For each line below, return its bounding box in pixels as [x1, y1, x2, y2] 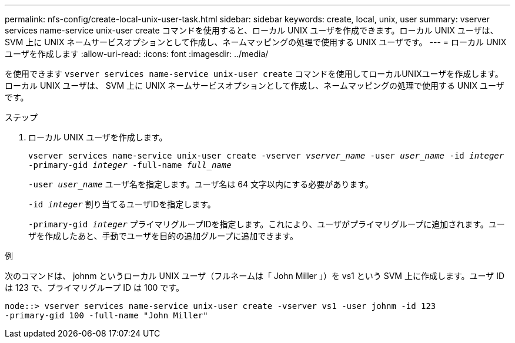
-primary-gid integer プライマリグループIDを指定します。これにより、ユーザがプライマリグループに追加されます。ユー [28, 219, 505, 229]
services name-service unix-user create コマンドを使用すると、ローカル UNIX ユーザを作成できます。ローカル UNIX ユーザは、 [5, 25, 499, 35]
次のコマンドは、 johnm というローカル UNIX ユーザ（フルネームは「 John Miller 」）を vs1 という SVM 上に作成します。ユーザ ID [5, 271, 505, 281]
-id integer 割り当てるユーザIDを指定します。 [28, 199, 216, 209]
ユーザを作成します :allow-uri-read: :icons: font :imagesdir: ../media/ [5, 49, 269, 59]
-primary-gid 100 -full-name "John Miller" [5, 311, 208, 320]
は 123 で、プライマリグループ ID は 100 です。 [5, 283, 184, 292]
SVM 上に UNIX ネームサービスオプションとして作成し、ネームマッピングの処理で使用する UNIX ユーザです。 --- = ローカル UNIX [5, 37, 507, 47]
